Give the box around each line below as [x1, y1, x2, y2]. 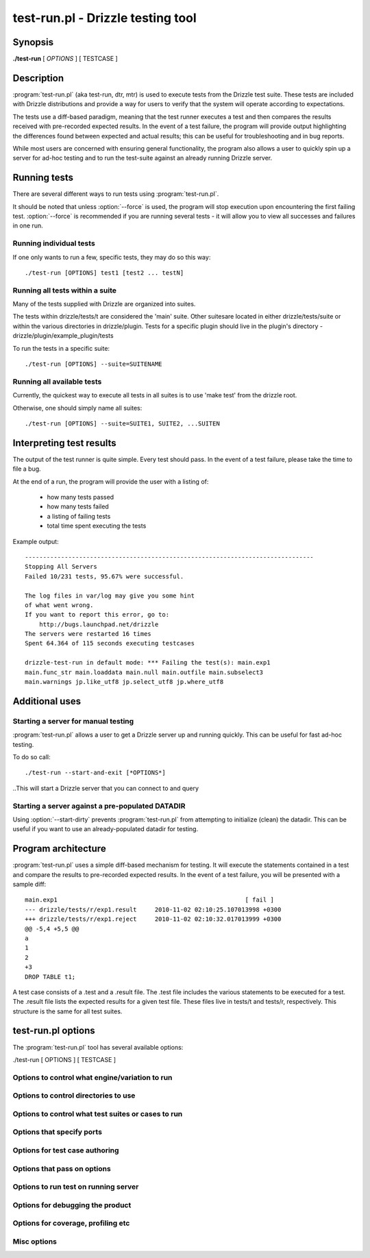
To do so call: [12, 752, 51, 761]
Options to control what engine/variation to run [12, 1072, 173, 1082]
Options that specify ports [12, 1127, 103, 1137]
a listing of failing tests [47, 512, 111, 520]
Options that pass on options [12, 1163, 111, 1173]
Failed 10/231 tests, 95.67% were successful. [25, 572, 184, 580]
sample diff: [12, 880, 47, 888]
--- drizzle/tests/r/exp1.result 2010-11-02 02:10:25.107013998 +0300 [25, 905, 282, 913]
